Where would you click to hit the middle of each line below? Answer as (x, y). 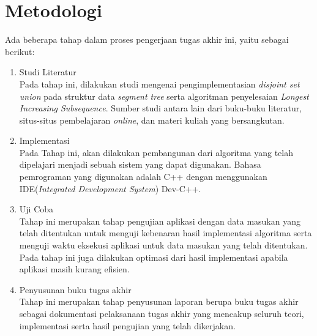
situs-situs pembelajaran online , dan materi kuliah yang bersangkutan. (152, 120)
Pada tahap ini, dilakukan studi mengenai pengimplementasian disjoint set (159, 84)
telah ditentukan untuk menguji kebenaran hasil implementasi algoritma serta (166, 233)
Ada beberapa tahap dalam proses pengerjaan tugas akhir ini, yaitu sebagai (147, 39)
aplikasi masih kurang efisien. (74, 269)
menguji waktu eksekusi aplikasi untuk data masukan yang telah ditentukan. (163, 245)
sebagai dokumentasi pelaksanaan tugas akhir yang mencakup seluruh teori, (162, 313)
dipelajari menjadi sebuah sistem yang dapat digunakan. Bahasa (140, 164)
